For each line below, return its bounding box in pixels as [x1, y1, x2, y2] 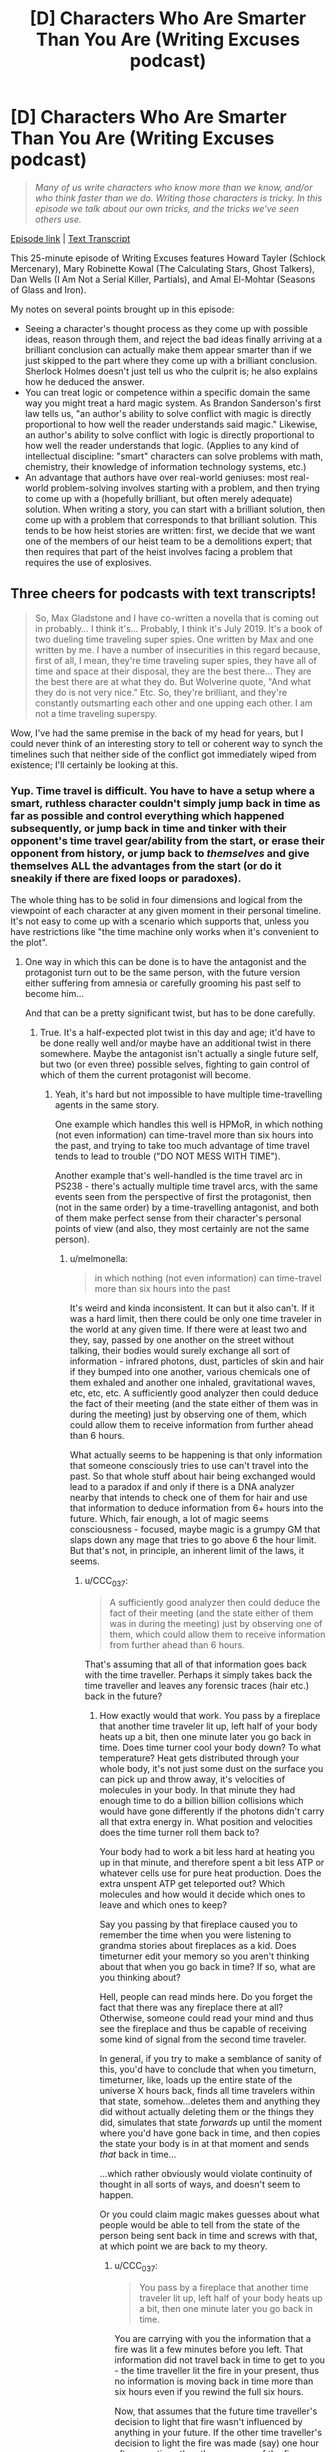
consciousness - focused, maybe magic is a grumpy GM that [69, 1523, 321, 1536]
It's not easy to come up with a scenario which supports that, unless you [10, 915, 310, 927]
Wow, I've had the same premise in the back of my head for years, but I [10, 727, 304, 739]
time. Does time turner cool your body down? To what [99, 1741, 322, 1753]
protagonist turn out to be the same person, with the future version [24, 967, 301, 979]
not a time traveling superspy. [34, 707, 158, 719]
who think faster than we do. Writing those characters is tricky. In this [34, 192, 323, 204]
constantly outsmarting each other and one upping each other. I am [34, 697, 313, 709]
